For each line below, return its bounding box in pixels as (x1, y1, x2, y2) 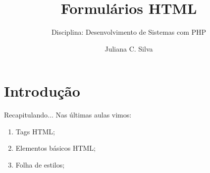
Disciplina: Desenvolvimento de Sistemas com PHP (51, 27, 207, 37)
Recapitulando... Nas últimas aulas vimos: (4, 110, 132, 120)
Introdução (4, 81, 80, 101)
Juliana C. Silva (105, 43, 153, 54)
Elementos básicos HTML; (15, 143, 96, 153)
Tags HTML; (15, 126, 55, 136)
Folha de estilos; (15, 160, 65, 170)
